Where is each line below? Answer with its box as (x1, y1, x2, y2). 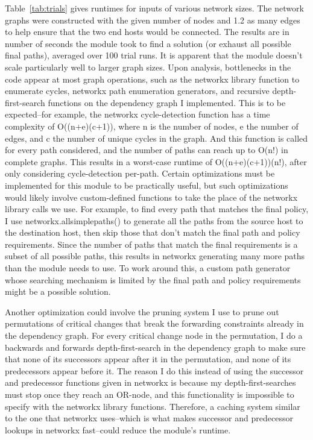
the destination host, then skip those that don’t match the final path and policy (5, 226, 300, 239)
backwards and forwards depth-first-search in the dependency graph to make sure (5, 341, 306, 353)
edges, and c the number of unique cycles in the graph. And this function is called (5, 131, 308, 144)
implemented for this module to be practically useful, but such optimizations (5, 178, 288, 191)
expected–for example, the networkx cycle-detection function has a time (5, 108, 270, 121)
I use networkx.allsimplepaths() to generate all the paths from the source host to (5, 214, 303, 227)
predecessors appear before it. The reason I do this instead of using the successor (5, 364, 304, 377)
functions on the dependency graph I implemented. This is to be (48, 96, 286, 108)
